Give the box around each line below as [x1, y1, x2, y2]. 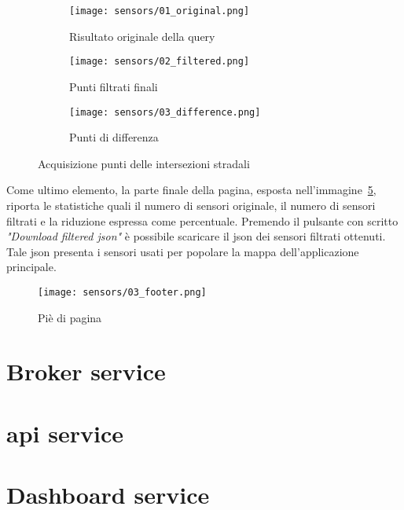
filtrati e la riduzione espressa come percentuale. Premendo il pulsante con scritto [6, 212, 398, 229]
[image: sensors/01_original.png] [69, 6, 250, 17]
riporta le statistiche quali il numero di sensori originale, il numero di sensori [6, 196, 376, 213]
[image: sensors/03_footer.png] [38, 286, 207, 298]
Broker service [6, 355, 166, 387]
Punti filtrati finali [69, 78, 158, 94]
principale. [6, 259, 57, 275]
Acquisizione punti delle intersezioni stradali [38, 155, 250, 171]
